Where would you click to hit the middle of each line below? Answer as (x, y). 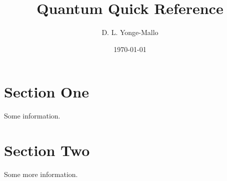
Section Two (47, 150)
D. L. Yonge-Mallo (130, 32)
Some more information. (41, 174)
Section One (46, 92)
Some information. (32, 116)
